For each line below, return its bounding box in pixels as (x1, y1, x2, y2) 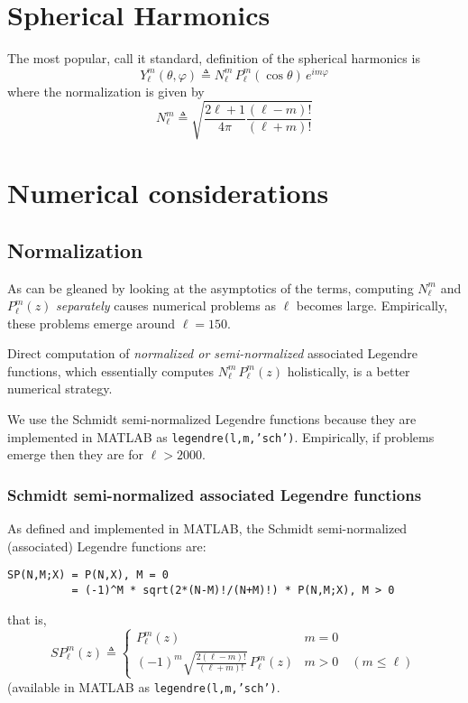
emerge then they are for (7, 445, 143, 464)
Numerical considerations (7, 174, 329, 211)
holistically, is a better (287, 361, 410, 380)
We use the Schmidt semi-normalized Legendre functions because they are (7, 410, 417, 429)
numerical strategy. (7, 379, 113, 398)
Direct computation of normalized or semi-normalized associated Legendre (7, 344, 418, 363)
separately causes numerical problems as (56, 296, 276, 315)
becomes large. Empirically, (296, 296, 448, 315)
